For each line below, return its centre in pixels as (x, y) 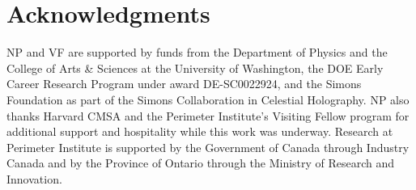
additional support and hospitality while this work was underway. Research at (200, 131)
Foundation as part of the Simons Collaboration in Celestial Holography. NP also (208, 99)
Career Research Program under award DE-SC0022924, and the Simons (184, 84)
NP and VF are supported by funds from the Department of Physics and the (197, 52)
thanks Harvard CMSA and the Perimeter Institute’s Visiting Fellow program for (208, 115)
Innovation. (34, 178)
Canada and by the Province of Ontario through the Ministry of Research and (201, 163)
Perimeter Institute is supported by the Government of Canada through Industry (208, 147)
